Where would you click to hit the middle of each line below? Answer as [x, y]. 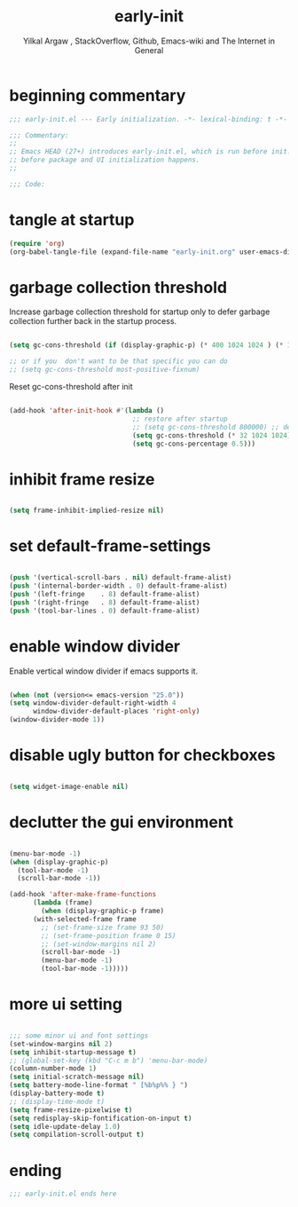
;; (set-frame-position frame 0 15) [109, 935]
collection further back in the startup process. [93, 321]
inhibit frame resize [82, 479]
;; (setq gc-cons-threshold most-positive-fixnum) [105, 370]
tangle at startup [72, 220]
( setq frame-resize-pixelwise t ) [71, 1110]
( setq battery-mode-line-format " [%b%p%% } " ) [99, 1085]
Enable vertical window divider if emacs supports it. [104, 671]
